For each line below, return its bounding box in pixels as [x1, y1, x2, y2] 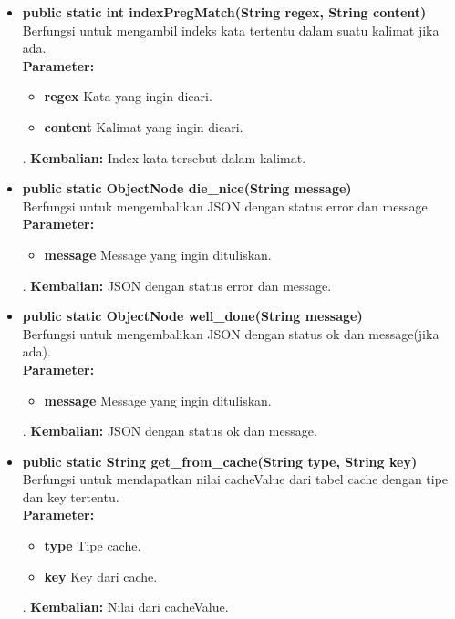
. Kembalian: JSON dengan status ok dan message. [22, 421, 317, 440]
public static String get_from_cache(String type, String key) [22, 451, 418, 470]
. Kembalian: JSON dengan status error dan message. [22, 275, 332, 294]
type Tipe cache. [44, 536, 141, 555]
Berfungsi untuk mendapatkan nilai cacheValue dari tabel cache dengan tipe [22, 469, 449, 489]
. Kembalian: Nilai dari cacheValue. [22, 597, 229, 616]
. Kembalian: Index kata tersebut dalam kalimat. [22, 148, 306, 167]
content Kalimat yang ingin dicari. [44, 117, 243, 136]
